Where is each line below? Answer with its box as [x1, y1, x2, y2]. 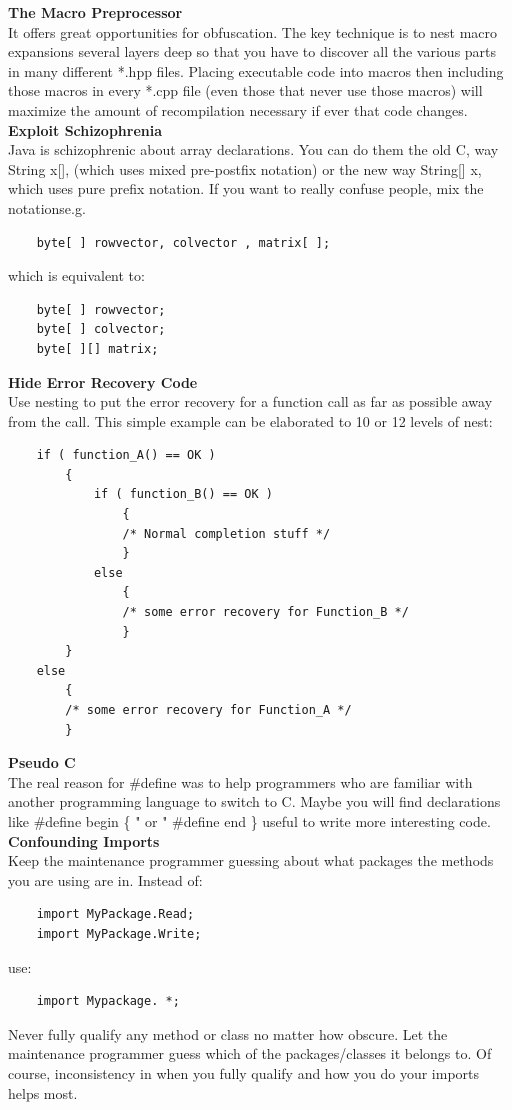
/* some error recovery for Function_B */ [122, 605, 409, 620]
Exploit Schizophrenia [8, 119, 163, 140]
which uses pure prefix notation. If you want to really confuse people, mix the [8, 178, 484, 199]
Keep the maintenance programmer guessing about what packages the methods [8, 850, 494, 871]
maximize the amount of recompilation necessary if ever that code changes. [8, 99, 468, 120]
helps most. [8, 1082, 78, 1103]
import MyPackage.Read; [36, 907, 195, 922]
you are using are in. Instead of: [8, 869, 203, 890]
